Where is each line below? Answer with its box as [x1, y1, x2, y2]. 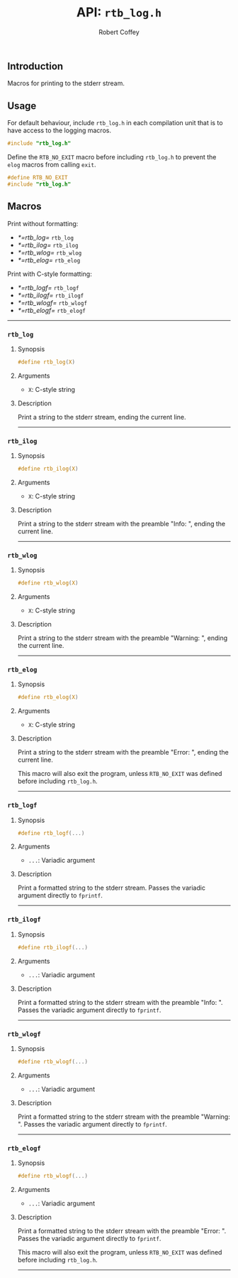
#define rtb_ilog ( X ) [17, 465, 79, 473]
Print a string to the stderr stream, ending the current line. [17, 412, 186, 421]
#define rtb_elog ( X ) [17, 694, 79, 701]
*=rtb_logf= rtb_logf [17, 283, 79, 292]
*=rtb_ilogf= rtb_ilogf [17, 291, 84, 299]
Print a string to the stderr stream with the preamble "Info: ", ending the [17, 519, 225, 528]
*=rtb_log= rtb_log [17, 233, 74, 242]
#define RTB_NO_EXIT [7, 174, 69, 181]
